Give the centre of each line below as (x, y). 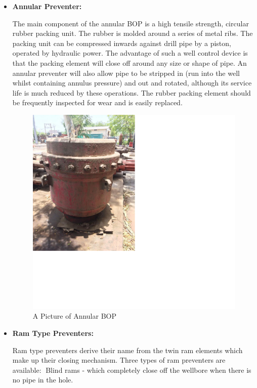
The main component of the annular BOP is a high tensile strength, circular (131, 23)
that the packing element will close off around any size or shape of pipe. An (130, 62)
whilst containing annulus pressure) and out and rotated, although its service (132, 83)
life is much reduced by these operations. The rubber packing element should (132, 92)
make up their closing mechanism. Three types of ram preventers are (119, 360)
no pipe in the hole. (43, 380)
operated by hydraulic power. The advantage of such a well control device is (130, 53)
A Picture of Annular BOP (74, 316)
